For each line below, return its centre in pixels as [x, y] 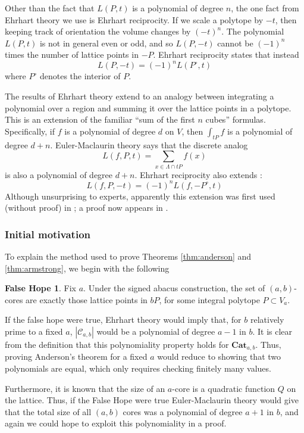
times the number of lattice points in [72, 54]
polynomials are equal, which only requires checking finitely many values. [138, 368]
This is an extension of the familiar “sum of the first [100, 119]
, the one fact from [265, 8]
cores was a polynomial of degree [183, 411]
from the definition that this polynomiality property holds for [117, 345]
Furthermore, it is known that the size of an [85, 388]
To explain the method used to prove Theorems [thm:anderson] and [128, 256]
